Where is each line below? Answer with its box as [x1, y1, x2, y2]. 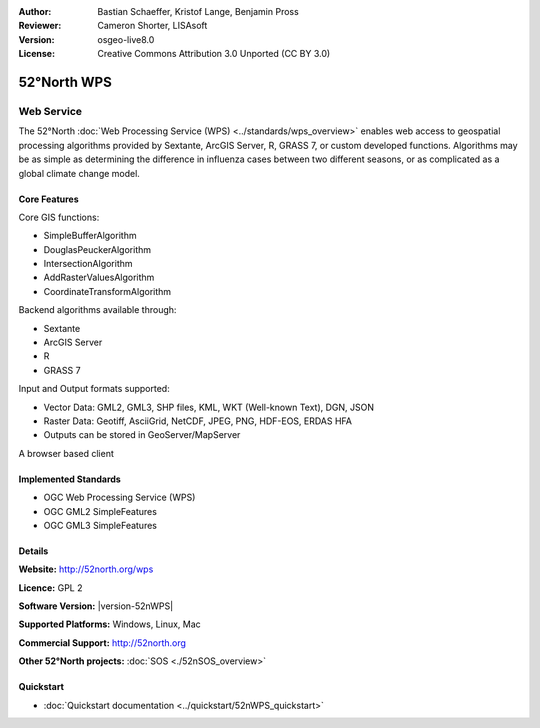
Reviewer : [18, 20, 62, 32]
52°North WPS [18, 73, 112, 90]
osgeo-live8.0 [97, 33, 155, 45]
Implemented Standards [18, 473, 122, 485]
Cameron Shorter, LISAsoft [97, 20, 208, 32]
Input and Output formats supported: [18, 383, 170, 395]
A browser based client [18, 447, 114, 459]
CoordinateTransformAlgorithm [43, 285, 172, 297]
